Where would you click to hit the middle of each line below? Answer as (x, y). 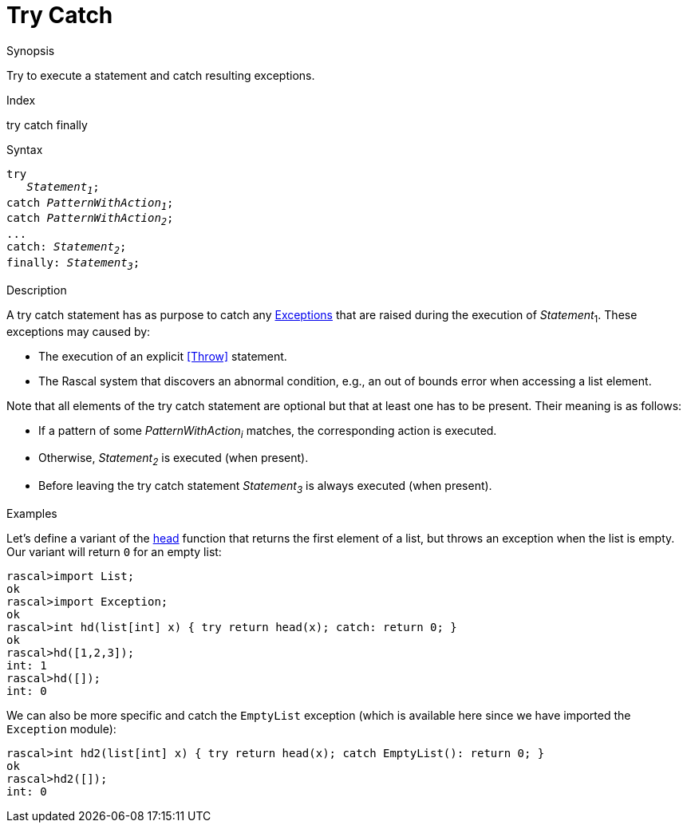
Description (37, 290)
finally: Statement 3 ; (73, 264)
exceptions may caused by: (79, 331)
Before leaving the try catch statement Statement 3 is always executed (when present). (265, 487)
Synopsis (31, 50)
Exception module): (61, 728)
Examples (32, 513)
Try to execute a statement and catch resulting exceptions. (161, 75)
